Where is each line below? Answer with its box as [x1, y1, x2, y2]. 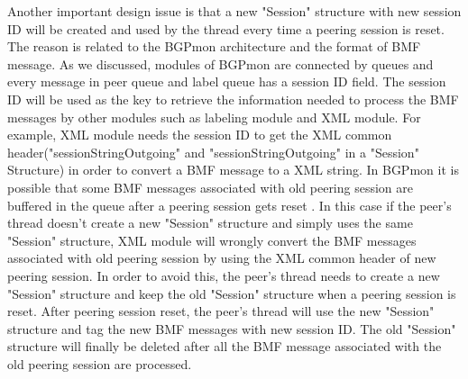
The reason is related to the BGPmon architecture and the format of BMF [7, 37, 421, 56]
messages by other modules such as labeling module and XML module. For [7, 107, 421, 126]
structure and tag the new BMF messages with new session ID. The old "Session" [7, 319, 456, 338]
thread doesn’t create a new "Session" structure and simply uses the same [7, 213, 413, 232]
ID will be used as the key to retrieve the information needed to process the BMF [7, 89, 459, 108]
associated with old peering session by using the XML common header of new [7, 248, 436, 267]
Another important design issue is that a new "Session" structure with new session [7, 2, 462, 20]
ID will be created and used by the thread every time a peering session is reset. [7, 19, 445, 38]
